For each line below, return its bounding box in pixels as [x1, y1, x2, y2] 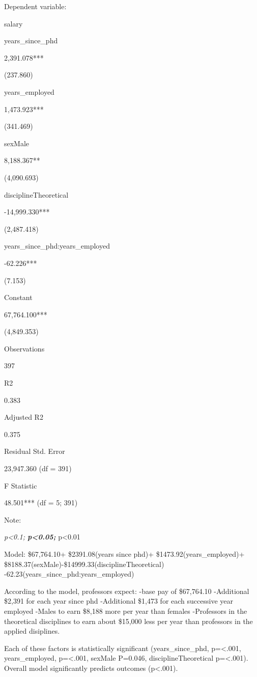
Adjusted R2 [4, 412, 43, 422]
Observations [4, 343, 45, 354]
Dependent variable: [4, 1, 67, 11]
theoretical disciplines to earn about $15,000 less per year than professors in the [4, 615, 253, 626]
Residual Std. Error [4, 446, 65, 456]
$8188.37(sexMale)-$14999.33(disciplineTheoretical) [4, 558, 164, 569]
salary [4, 18, 23, 29]
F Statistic [4, 480, 37, 491]
